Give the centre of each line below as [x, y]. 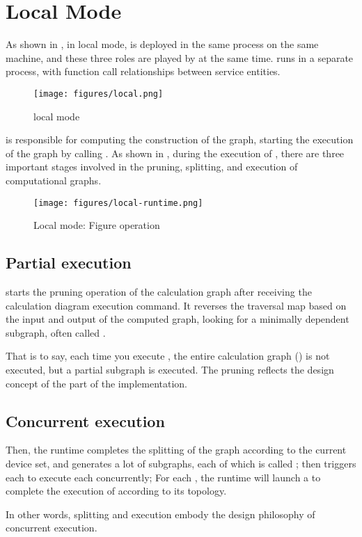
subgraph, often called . [56, 332]
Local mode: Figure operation [97, 225]
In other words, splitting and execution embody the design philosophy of [160, 514]
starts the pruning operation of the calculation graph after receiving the [159, 291]
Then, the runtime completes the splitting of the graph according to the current [176, 450]
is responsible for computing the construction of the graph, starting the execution [180, 139]
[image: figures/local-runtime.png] [118, 203]
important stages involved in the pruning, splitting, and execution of [152, 167]
